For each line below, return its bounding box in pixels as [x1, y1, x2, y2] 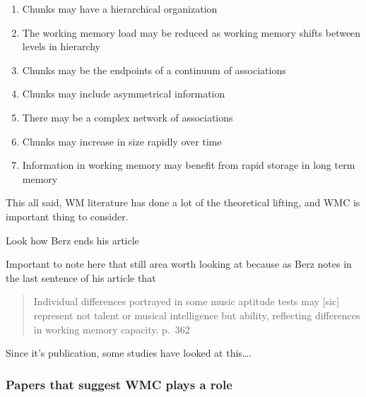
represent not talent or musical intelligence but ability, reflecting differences [33, 307, 360, 322]
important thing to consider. [6, 208, 129, 223]
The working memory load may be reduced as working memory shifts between [22, 25, 361, 40]
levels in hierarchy [22, 39, 101, 54]
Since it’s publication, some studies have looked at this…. [6, 345, 252, 360]
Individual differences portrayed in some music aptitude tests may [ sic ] [33, 294, 340, 309]
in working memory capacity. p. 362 [33, 321, 190, 336]
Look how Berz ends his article [6, 232, 139, 247]
